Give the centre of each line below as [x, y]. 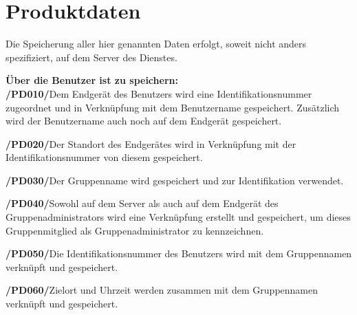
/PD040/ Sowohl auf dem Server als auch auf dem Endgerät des [142, 203]
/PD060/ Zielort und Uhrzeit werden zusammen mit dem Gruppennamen [162, 290]
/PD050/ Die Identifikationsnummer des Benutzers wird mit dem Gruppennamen [179, 253]
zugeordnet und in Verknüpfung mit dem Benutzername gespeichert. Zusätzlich [173, 107]
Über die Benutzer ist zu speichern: [92, 80]
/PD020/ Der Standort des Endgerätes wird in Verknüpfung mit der [151, 143]
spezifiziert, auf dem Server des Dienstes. [91, 57]
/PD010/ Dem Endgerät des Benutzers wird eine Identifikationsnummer [159, 93]
